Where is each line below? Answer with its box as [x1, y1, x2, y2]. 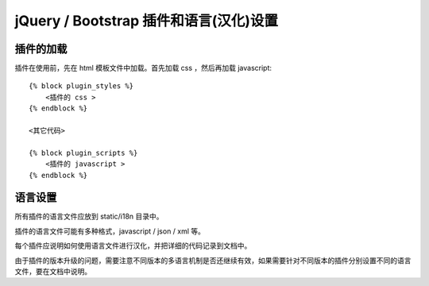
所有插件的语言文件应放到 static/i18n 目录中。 [14, 211, 164, 222]
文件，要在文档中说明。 [14, 267, 91, 276]
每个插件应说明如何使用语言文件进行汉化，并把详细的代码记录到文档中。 [14, 241, 252, 250]
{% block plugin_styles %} [29, 82, 134, 91]
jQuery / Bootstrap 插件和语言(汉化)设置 [14, 12, 278, 29]
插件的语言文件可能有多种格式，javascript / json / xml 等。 [14, 226, 206, 236]
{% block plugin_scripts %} [29, 148, 138, 157]
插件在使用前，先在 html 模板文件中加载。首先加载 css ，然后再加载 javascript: [14, 64, 272, 73]
